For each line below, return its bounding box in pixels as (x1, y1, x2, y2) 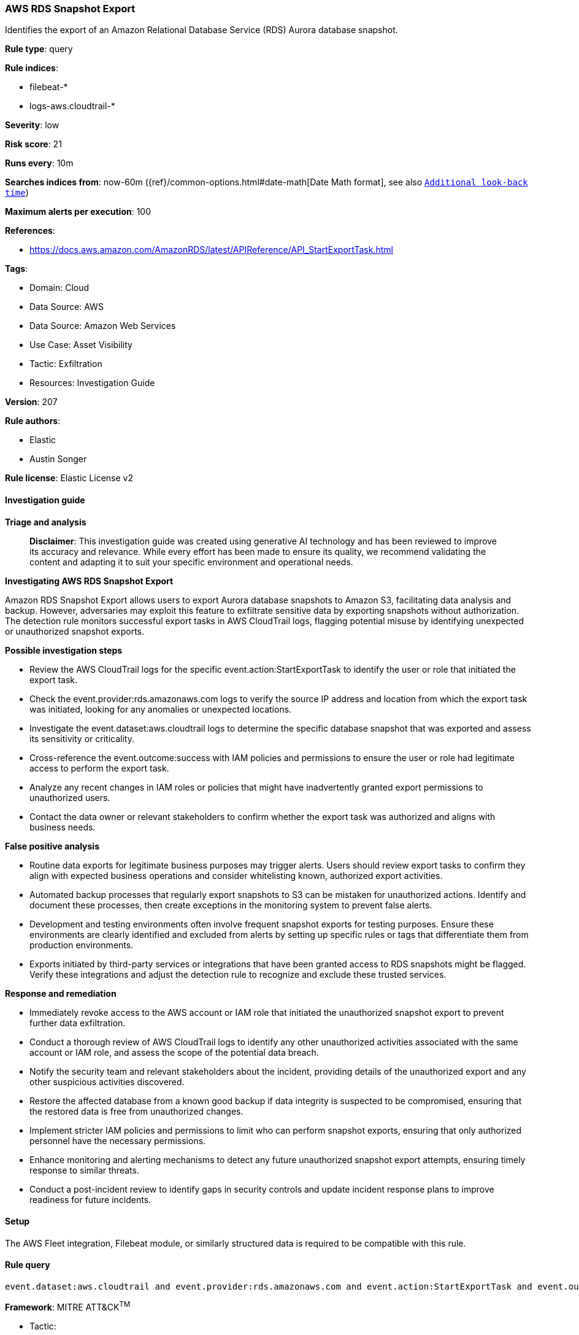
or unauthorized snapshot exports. (5, 625, 145, 637)
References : (5, 225, 55, 236)
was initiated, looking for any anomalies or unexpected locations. (29, 703, 292, 714)
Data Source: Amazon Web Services (29, 320, 176, 331)
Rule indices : (5, 63, 58, 74)
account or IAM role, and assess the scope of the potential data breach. (29, 1047, 319, 1058)
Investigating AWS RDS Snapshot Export (5, 575, 174, 586)
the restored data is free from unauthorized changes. (29, 1105, 243, 1116)
